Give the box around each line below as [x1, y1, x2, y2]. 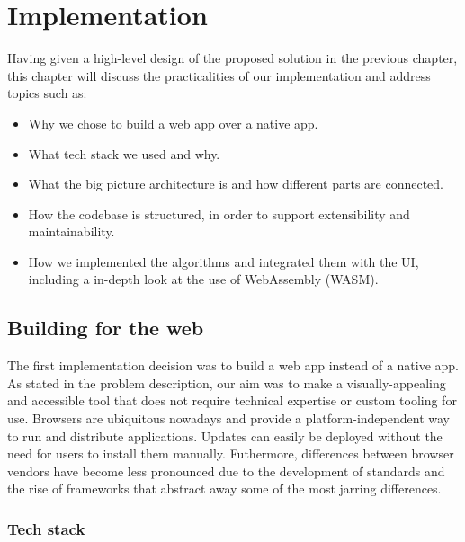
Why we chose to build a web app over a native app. [28, 113, 318, 132]
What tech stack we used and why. [28, 144, 220, 163]
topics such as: [7, 84, 87, 102]
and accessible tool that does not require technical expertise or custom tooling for [7, 391, 457, 410]
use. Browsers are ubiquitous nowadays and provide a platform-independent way [7, 409, 450, 428]
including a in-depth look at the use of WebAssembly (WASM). [28, 270, 379, 289]
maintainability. [28, 222, 115, 241]
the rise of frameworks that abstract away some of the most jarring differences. [7, 479, 442, 498]
